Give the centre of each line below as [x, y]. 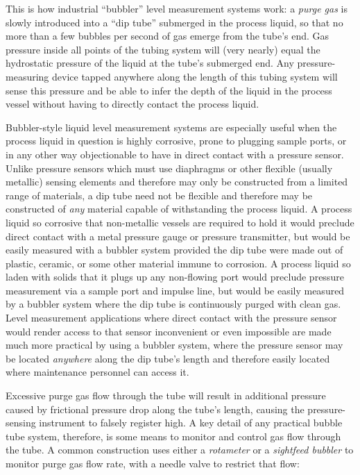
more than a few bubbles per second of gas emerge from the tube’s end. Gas [168, 36]
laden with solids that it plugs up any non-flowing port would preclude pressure [175, 277]
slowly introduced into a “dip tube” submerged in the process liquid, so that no [174, 22]
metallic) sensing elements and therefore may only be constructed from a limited [177, 182]
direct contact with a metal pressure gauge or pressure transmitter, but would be [178, 236]
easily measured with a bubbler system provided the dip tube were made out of [174, 250]
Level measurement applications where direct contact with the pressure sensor [171, 318]
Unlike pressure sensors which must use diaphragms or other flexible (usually [169, 168]
